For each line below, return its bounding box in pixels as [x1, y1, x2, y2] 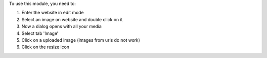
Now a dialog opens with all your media [21, 24, 102, 29]
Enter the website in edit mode [21, 10, 84, 16]
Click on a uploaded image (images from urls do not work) [21, 37, 140, 43]
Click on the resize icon [21, 44, 69, 50]
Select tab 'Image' [21, 30, 59, 36]
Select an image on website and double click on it [21, 16, 123, 22]
